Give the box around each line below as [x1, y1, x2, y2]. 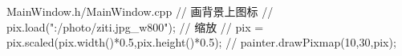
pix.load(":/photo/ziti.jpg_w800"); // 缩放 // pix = [6, 18, 264, 35]
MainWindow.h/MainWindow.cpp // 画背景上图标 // [6, 3, 274, 19]
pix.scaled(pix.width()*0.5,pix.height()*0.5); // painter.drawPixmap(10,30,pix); [6, 34, 396, 50]
